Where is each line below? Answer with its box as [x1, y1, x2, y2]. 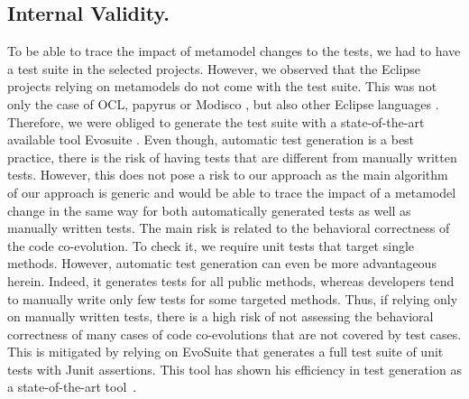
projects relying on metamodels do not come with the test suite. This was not [7, 77, 437, 96]
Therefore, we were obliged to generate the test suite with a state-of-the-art [7, 112, 425, 131]
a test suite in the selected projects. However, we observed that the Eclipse [7, 59, 421, 78]
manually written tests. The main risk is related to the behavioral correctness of [7, 218, 450, 237]
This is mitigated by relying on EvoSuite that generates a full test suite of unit [7, 342, 444, 361]
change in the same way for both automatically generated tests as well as [7, 200, 411, 219]
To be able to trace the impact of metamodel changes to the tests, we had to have [7, 42, 461, 60]
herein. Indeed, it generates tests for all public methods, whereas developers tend [7, 271, 455, 290]
